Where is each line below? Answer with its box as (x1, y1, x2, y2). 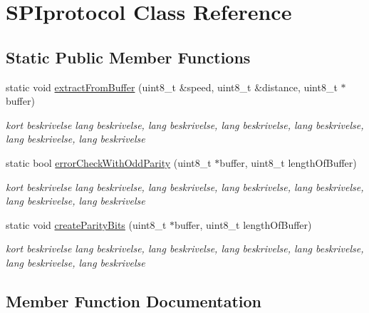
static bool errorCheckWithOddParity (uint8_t (6, 155, 212, 170)
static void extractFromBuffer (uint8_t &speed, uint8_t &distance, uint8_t (6, 79, 338, 94)
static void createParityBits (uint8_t (6, 217, 167, 232)
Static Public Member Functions (6, 46, 251, 68)
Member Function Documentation (6, 289, 262, 312)
